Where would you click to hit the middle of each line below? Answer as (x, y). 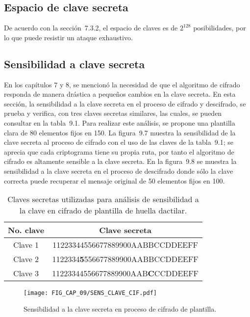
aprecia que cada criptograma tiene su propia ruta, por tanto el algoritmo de (119, 151)
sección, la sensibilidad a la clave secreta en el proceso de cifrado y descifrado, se (125, 103)
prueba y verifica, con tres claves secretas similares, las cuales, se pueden (113, 113)
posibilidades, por (220, 28)
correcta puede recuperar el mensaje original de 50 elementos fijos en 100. (114, 180)
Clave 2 (26, 259)
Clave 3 (26, 273)
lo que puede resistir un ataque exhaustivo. (68, 37)
